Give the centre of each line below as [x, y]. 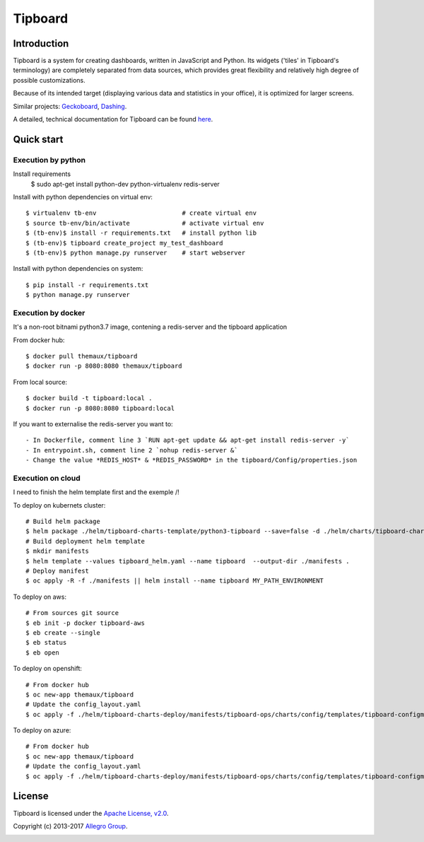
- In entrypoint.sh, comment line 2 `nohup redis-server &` [132, 450]
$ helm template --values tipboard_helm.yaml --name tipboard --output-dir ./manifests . [188, 561]
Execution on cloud [47, 478]
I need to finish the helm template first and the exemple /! [96, 492]
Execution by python [49, 160]
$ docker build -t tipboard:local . [89, 398]
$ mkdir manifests [58, 551]
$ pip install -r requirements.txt [87, 285]
